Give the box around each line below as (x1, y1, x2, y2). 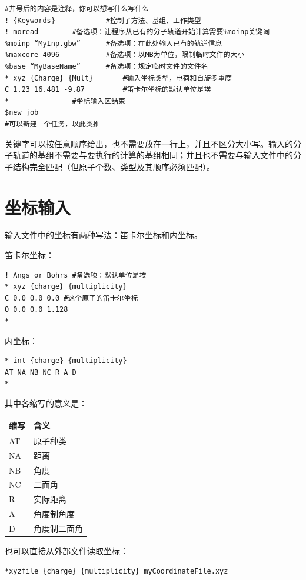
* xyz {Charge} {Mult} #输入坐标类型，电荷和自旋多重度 (5, 74, 232, 82)
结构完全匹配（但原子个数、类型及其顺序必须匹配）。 (12, 160, 215, 172)
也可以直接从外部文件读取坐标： (5, 545, 128, 557)
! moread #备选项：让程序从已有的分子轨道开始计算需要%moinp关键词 (5, 28, 270, 36)
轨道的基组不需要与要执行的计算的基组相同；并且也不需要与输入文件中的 (12, 149, 293, 161)
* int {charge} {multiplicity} (5, 356, 127, 365)
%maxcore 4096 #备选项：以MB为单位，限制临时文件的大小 (5, 51, 245, 59)
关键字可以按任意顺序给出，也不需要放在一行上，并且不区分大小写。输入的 (5, 137, 293, 149)
